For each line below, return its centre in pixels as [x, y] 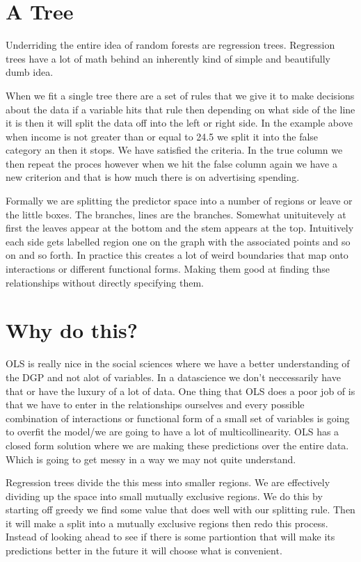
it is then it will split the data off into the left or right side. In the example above [179, 123]
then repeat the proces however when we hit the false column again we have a [171, 163]
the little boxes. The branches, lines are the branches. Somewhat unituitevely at [176, 214]
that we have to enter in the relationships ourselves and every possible [155, 404]
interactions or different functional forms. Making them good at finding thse [168, 269]
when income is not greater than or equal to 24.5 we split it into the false [162, 136]
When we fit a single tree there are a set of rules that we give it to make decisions [180, 95]
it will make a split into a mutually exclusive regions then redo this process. [167, 523]
